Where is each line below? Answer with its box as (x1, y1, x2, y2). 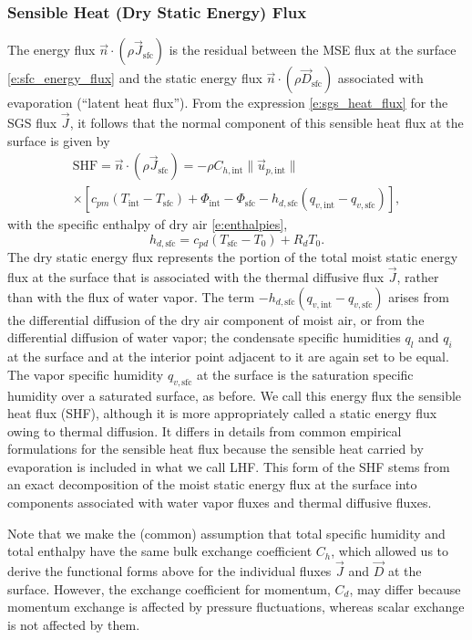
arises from (388, 287, 449, 306)
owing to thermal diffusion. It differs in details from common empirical (7, 421, 402, 440)
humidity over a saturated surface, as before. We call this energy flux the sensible (7, 385, 462, 404)
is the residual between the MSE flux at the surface (169, 40, 457, 59)
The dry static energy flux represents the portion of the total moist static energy (7, 247, 458, 267)
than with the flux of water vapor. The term (7, 287, 255, 306)
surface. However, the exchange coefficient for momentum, (7, 579, 331, 598)
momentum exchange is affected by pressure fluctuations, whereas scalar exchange (7, 597, 465, 616)
